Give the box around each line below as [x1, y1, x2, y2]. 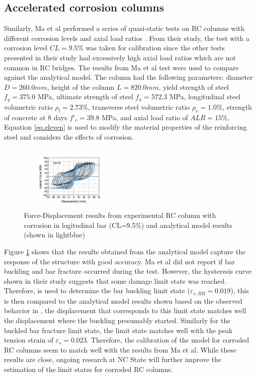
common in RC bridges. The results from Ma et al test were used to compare [4, 62, 239, 72]
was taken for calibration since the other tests [86, 42, 225, 53]
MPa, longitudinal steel [169, 91, 241, 102]
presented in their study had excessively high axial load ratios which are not [4, 52, 236, 62]
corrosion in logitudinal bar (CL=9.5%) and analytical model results [24, 219, 233, 230]
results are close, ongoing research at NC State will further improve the [4, 354, 221, 365]
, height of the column [47, 81, 115, 92]
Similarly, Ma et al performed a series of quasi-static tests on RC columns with [4, 23, 245, 33]
